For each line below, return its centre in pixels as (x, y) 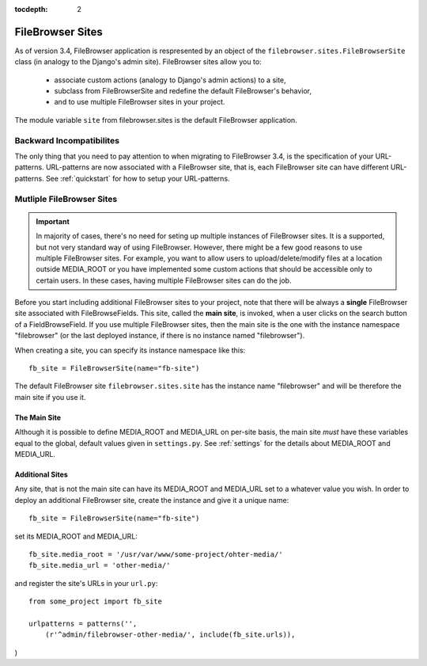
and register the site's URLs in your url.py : (86, 583)
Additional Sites (42, 474)
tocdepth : (31, 9)
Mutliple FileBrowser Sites (66, 199)
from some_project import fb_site (95, 601)
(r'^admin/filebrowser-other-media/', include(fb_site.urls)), (170, 635)
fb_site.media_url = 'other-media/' (100, 565)
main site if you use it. (50, 397)
